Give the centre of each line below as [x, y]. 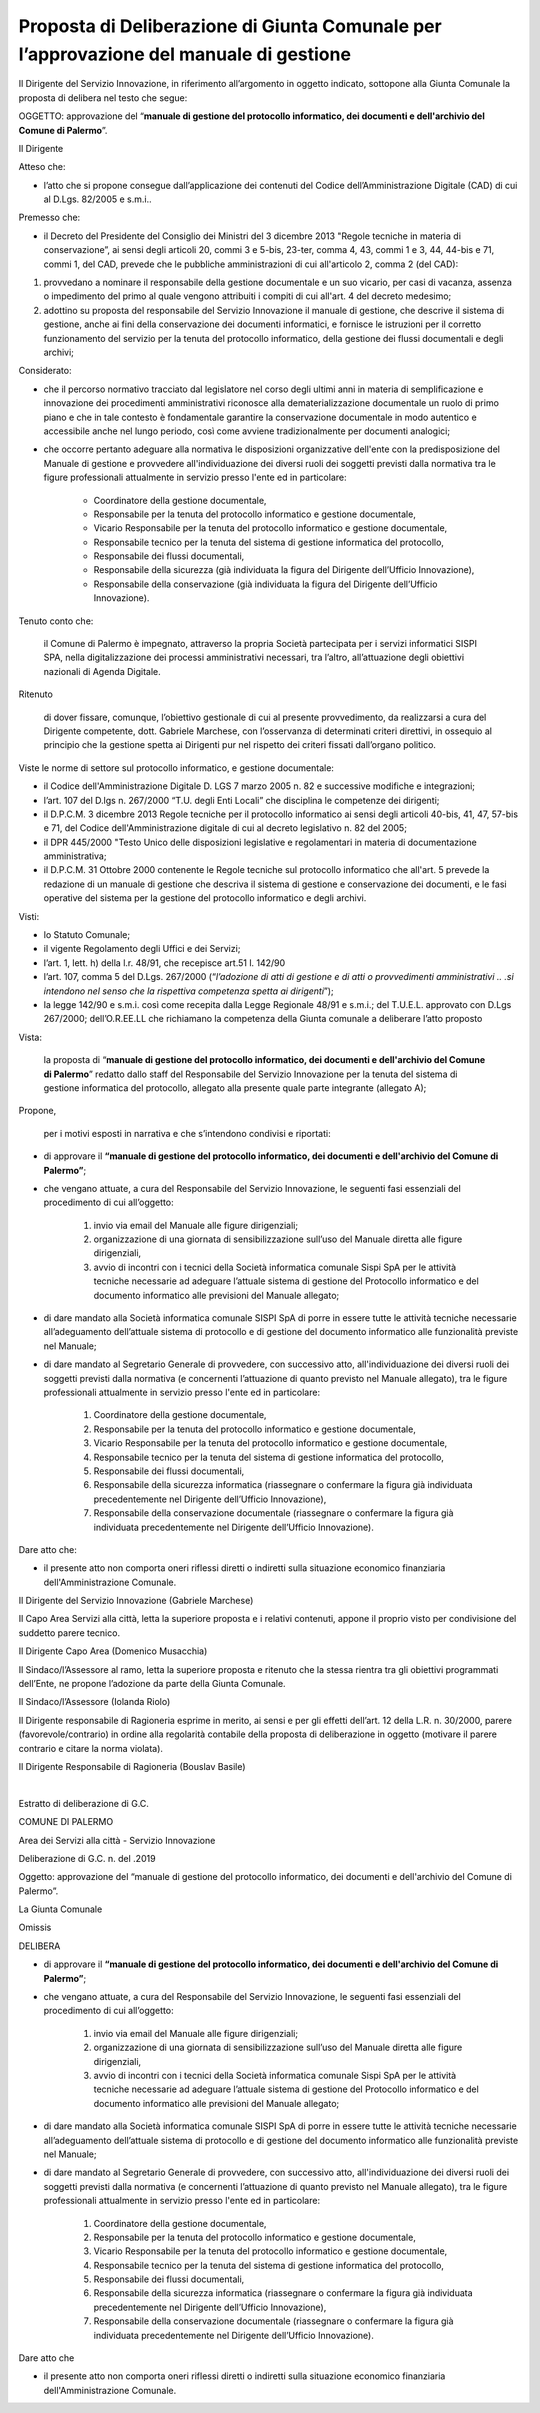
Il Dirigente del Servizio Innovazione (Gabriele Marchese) [136, 1601]
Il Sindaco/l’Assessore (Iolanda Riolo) [94, 1702]
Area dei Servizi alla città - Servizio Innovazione [117, 1840]
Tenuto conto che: [56, 621]
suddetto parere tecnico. [69, 1632]
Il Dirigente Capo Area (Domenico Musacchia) [113, 1651]
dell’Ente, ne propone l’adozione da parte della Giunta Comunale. [152, 1684]
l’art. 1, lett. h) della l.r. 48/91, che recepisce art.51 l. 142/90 [164, 962]
